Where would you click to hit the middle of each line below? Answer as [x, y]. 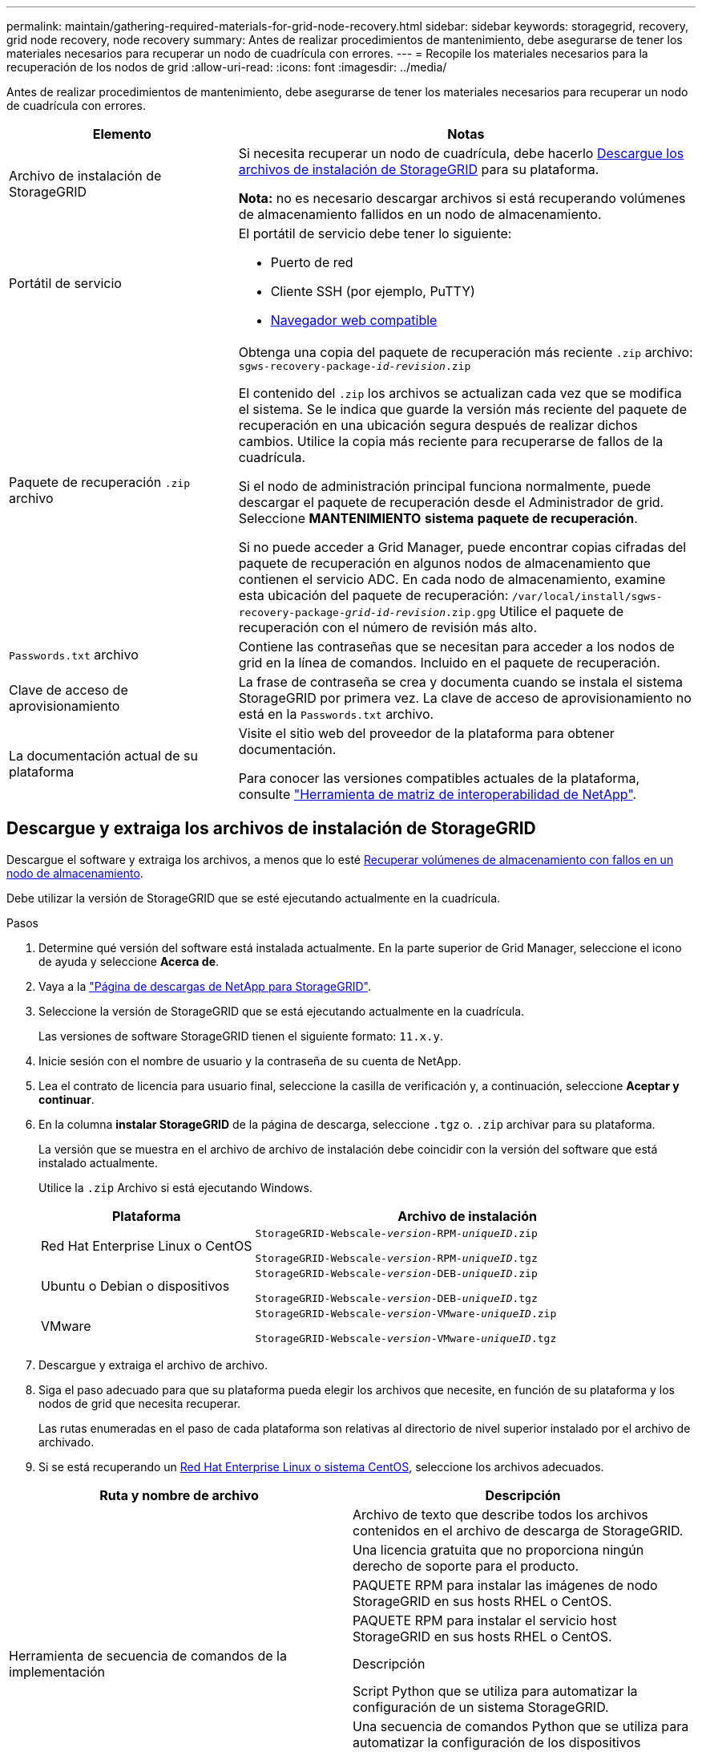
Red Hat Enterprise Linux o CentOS [147, 1245]
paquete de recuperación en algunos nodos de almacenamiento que [444, 563]
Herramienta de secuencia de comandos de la [148, 1655]
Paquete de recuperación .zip [100, 482]
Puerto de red [312, 262]
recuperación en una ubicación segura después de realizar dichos [438, 425]
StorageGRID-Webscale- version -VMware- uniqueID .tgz [406, 1338]
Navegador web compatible [354, 320]
